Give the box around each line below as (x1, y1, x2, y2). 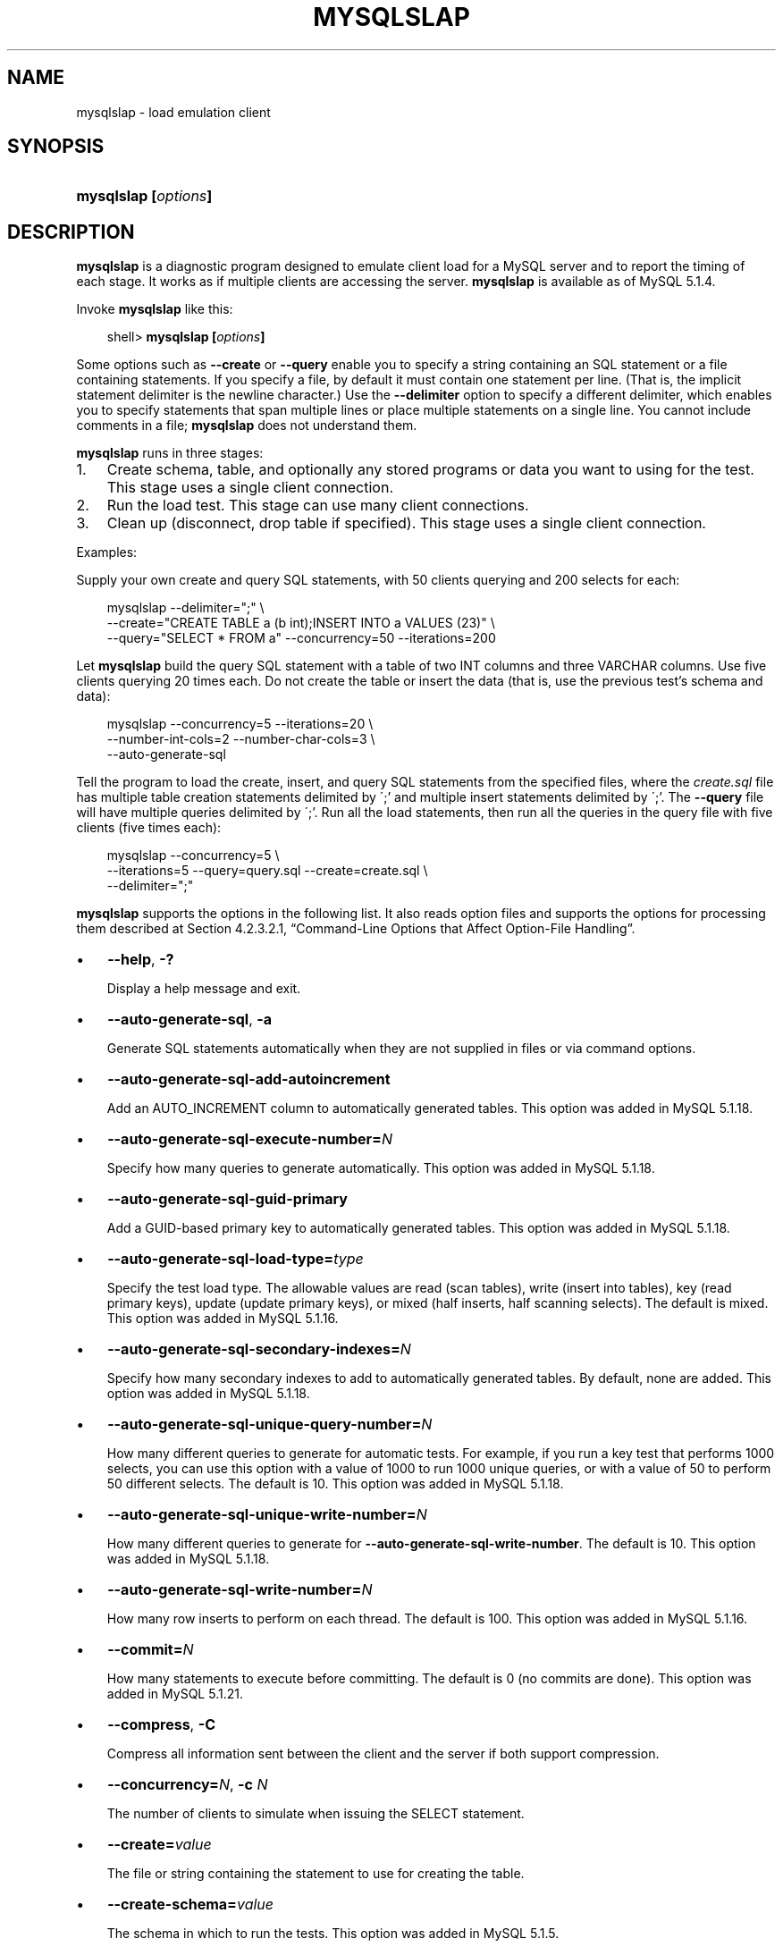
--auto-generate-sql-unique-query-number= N (107, 1415, 433, 1434)
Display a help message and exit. (106, 981, 301, 997)
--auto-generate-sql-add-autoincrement (107, 1070, 391, 1089)
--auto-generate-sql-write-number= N (107, 1580, 373, 1599)
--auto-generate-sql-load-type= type (107, 1250, 364, 1268)
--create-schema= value (107, 1895, 274, 1914)
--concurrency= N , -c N (107, 1775, 268, 1794)
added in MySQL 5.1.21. (106, 1686, 243, 1702)
